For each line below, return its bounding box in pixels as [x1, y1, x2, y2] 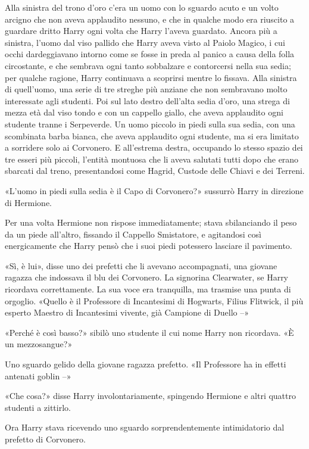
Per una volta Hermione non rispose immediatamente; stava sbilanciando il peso [5, 216, 297, 229]
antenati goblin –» [5, 369, 71, 382]
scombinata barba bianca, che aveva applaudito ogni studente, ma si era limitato [5, 129, 299, 142]
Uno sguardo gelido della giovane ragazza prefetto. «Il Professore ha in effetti [5, 358, 286, 370]
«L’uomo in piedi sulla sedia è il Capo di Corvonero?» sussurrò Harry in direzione [5, 184, 304, 197]
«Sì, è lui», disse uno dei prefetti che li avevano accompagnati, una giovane [5, 259, 277, 272]
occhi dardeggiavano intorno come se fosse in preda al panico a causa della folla [5, 48, 295, 60]
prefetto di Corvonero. [5, 433, 86, 445]
